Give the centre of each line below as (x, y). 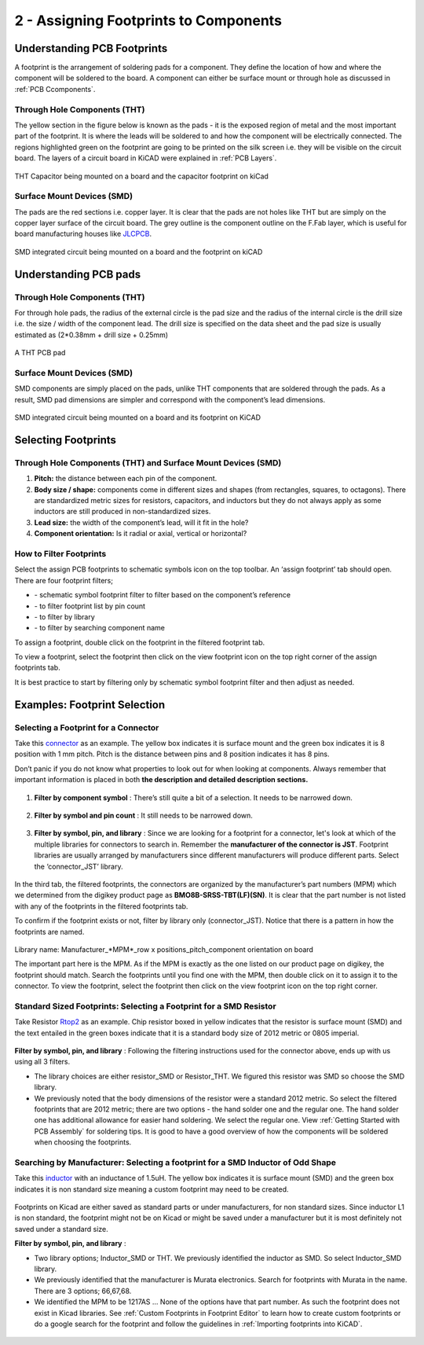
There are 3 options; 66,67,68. (83, 1291)
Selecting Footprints (66, 440)
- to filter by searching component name (99, 628)
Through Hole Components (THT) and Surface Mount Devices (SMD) (148, 462)
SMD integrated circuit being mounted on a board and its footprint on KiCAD (137, 417)
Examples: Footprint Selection (90, 705)
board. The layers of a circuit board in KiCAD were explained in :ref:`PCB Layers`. (146, 158)
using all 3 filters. (42, 1062)
